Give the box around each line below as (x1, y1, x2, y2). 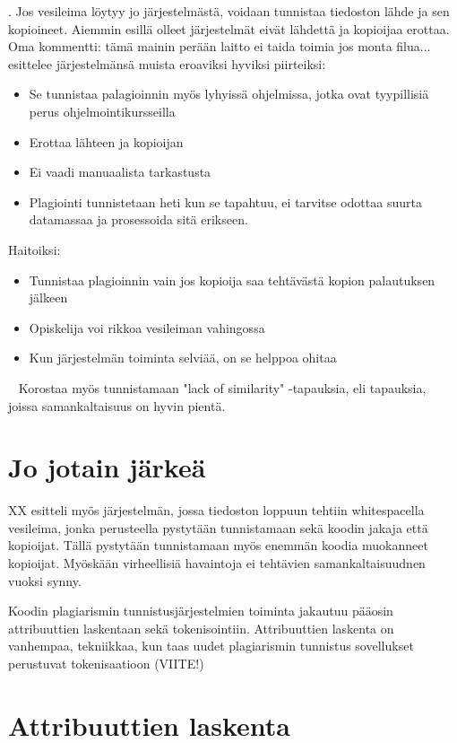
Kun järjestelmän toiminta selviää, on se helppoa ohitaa (29, 348, 337, 367)
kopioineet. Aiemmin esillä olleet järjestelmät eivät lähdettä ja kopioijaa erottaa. (8, 19, 450, 38)
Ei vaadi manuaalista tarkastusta (29, 162, 211, 181)
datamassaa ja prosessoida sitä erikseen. (29, 210, 248, 229)
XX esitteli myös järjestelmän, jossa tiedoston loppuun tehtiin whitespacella (8, 501, 425, 520)
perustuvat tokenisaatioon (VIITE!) (8, 653, 204, 672)
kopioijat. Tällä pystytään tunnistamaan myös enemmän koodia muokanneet (8, 536, 428, 555)
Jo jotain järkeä (8, 449, 206, 485)
